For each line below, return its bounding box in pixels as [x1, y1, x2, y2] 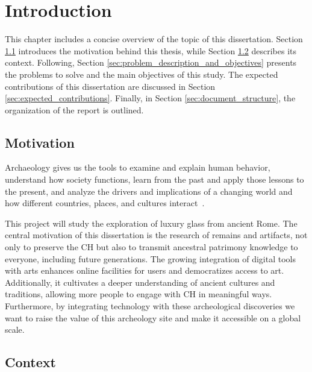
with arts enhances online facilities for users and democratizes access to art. [5, 264, 284, 277]
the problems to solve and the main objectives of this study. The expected [5, 68, 278, 80]
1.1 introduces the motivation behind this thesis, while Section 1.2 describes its [5, 44, 297, 57]
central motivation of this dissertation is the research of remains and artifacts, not [5, 229, 308, 241]
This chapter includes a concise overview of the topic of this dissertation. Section [5, 33, 303, 45]
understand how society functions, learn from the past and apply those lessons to [5, 173, 304, 186]
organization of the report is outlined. [5, 103, 144, 116]
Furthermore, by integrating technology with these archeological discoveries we [5, 300, 295, 312]
